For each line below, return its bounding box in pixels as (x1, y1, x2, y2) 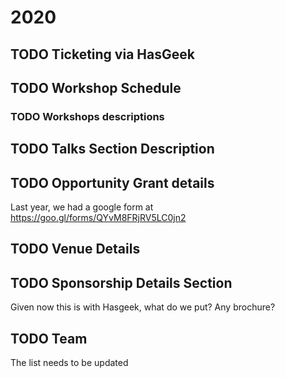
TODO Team (10, 330, 88, 347)
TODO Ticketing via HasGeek (10, 46, 195, 63)
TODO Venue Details (10, 241, 141, 258)
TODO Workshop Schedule (10, 79, 182, 96)
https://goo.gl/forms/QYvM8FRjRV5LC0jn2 (10, 212, 187, 224)
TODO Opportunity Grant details (10, 174, 215, 191)
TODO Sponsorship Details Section (10, 274, 233, 291)
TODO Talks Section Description (10, 141, 215, 158)
